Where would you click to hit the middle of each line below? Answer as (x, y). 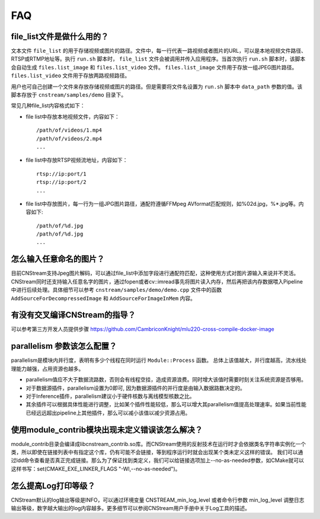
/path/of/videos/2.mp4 (69, 138)
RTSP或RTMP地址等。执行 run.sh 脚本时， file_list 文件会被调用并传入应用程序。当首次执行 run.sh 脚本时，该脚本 (158, 59)
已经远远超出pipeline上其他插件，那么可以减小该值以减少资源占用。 (108, 413)
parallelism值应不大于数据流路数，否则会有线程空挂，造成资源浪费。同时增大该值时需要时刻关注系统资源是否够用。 (166, 380)
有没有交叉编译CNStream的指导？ (73, 315)
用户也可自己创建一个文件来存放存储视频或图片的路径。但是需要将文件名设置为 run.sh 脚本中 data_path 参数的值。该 (157, 87)
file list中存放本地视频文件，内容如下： (73, 116)
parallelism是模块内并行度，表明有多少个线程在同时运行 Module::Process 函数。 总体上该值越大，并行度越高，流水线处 (159, 360)
